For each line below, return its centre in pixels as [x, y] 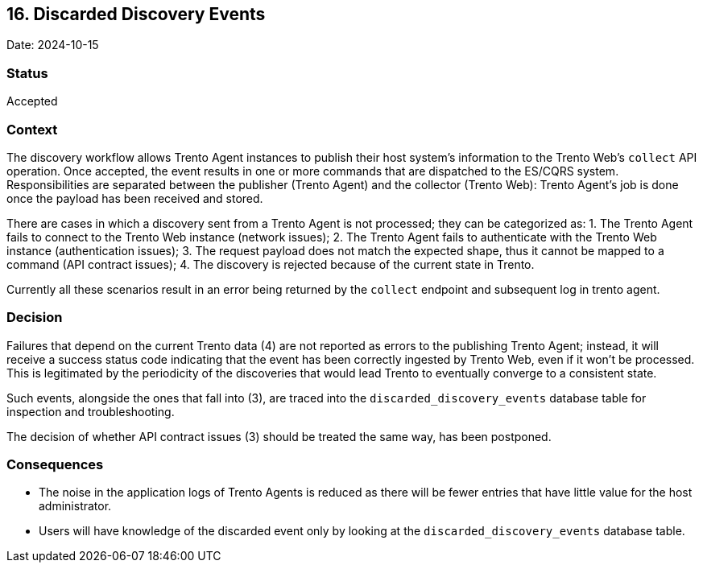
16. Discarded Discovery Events [136, 14]
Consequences [55, 465]
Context [32, 129]
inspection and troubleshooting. [91, 411]
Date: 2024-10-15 [53, 45]
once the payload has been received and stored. [135, 198]
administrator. [75, 506]
